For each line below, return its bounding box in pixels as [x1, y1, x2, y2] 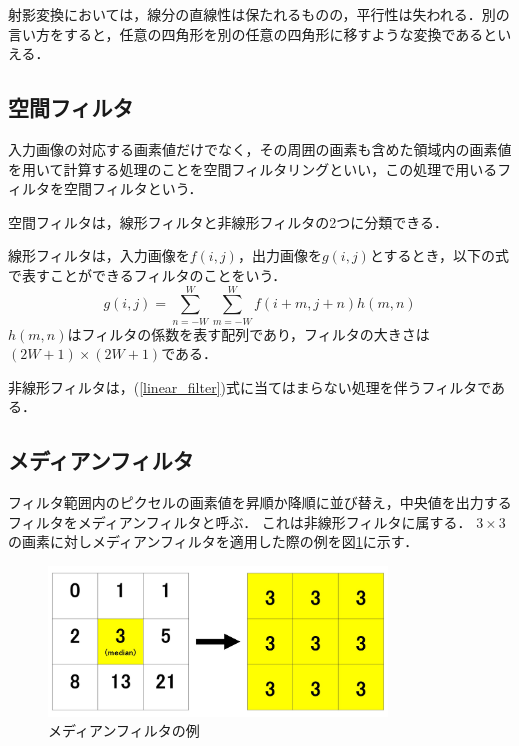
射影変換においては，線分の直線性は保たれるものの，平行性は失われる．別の [8, 4, 510, 24]
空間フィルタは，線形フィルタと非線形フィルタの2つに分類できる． [8, 211, 448, 232]
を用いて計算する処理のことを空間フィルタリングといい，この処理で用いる [8, 158, 498, 179]
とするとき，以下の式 [369, 245, 510, 266]
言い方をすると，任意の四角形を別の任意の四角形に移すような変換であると [8, 23, 498, 44]
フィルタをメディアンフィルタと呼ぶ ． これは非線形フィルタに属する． [8, 511, 472, 532]
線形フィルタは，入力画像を [8, 245, 190, 266]
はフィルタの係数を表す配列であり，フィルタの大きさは [67, 323, 430, 344]
